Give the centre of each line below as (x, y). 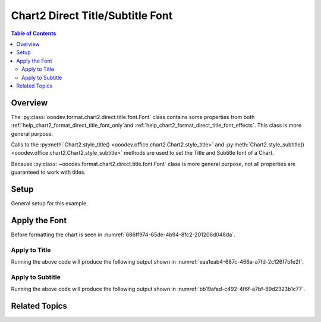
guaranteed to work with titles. (48, 172)
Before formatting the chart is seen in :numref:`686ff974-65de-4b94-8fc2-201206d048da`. (123, 235)
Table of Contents (34, 33)
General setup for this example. (50, 204)
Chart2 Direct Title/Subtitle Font (92, 15)
